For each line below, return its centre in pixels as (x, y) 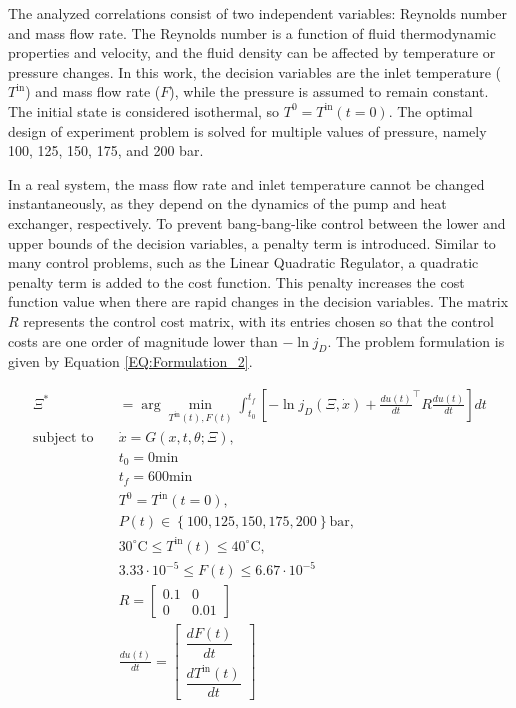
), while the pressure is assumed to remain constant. (329, 91)
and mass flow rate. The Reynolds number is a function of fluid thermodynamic (252, 32)
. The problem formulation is (416, 340)
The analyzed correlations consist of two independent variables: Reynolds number (257, 13)
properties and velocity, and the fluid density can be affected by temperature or (252, 52)
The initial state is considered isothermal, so (144, 110)
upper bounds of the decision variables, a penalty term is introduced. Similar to (252, 242)
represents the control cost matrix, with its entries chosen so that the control (258, 320)
